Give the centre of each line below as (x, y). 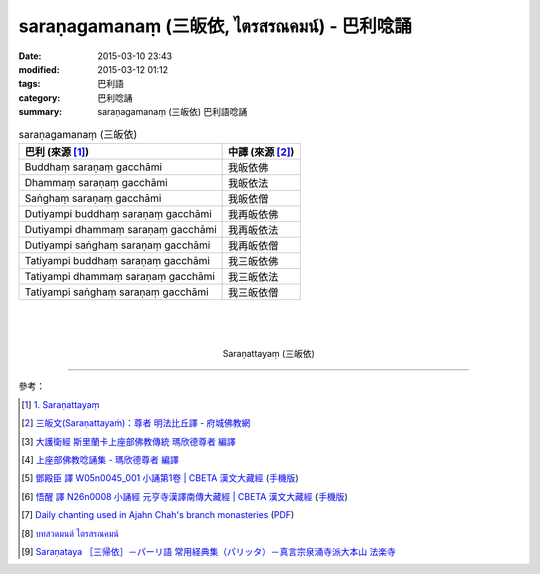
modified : (39, 69)
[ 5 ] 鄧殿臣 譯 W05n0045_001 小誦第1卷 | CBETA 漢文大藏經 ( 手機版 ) (160, 478)
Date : (30, 56)
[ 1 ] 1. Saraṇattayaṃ (60, 404)
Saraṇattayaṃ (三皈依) (268, 354)
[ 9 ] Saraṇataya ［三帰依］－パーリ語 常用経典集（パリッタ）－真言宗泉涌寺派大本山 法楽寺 (209, 551)
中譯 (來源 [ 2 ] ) (261, 152)
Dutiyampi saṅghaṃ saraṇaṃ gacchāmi (117, 245)
